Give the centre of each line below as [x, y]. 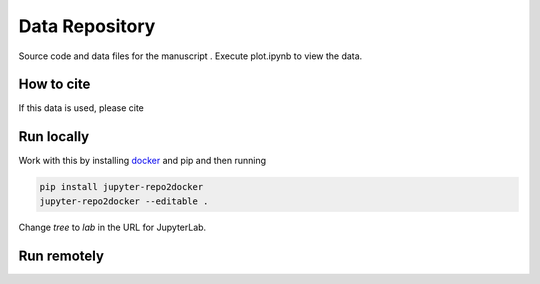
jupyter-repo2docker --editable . [124, 201]
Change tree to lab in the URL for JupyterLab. [112, 227]
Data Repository [87, 26]
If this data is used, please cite [81, 108]
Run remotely [61, 255]
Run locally [54, 136]
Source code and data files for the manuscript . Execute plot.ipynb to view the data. [190, 56]
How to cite [54, 84]
